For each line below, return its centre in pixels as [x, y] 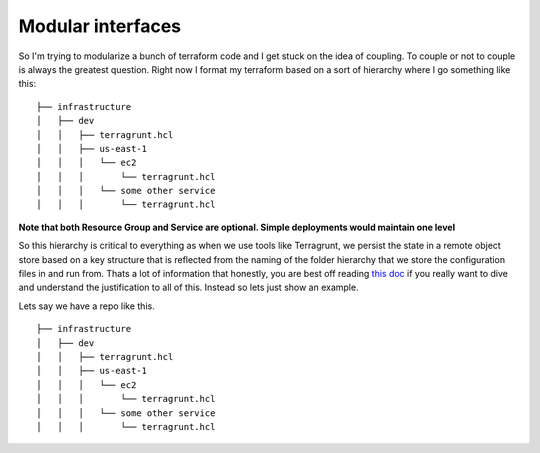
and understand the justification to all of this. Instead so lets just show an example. [188, 287]
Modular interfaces [100, 26]
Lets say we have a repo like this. [86, 306]
